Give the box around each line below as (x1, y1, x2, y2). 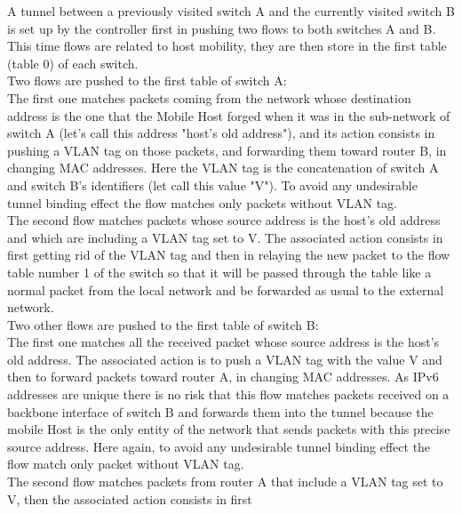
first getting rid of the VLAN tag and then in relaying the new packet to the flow (7, 245, 450, 264)
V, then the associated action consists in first (7, 489, 252, 508)
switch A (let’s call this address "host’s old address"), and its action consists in (7, 124, 435, 142)
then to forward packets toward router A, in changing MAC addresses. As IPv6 (7, 367, 439, 386)
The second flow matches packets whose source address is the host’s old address (7, 211, 441, 229)
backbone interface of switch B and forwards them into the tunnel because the (7, 402, 434, 421)
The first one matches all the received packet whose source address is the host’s (7, 333, 440, 351)
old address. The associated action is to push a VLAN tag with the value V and (7, 349, 442, 368)
